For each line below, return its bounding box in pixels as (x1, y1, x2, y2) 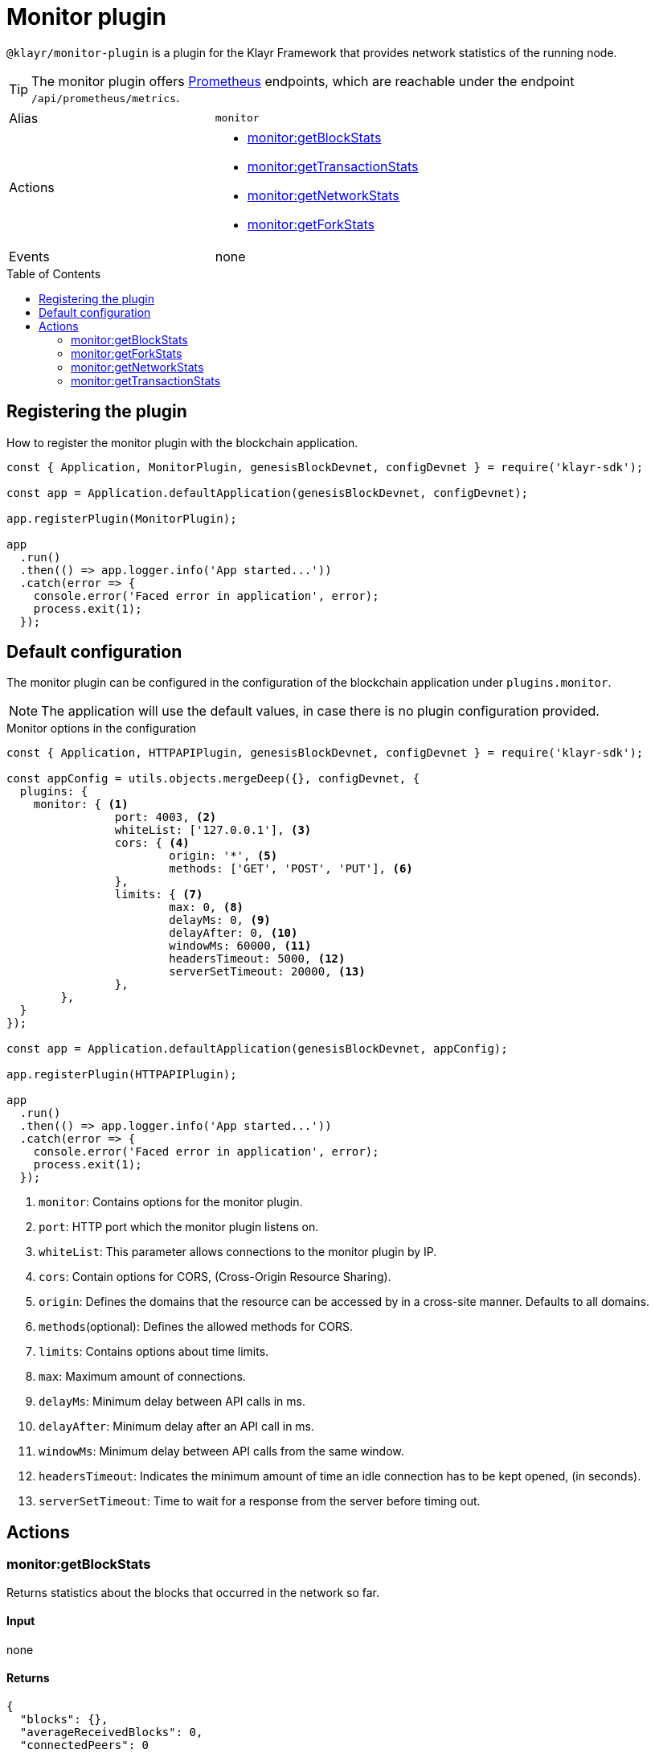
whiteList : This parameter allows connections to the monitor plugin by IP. (39, 1245, 437, 1259)
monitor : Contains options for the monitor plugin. (39, 1195, 303, 1209)
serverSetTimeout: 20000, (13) (169, 965, 366, 979)
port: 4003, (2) (114, 811, 217, 824)
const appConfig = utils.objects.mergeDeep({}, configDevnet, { (6, 772, 420, 786)
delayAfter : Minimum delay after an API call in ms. (39, 1419, 315, 1434)
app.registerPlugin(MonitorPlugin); (6, 511, 237, 525)
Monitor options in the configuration (6, 721, 197, 736)
